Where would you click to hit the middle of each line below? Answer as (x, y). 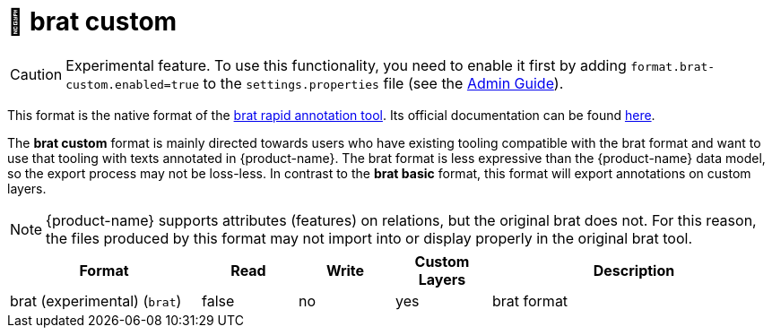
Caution (36, 74)
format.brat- (673, 66)
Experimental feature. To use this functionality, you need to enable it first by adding (346, 65)
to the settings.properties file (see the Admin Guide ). (383, 83)
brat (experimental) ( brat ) (96, 301)
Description (634, 270)
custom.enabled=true (133, 84)
